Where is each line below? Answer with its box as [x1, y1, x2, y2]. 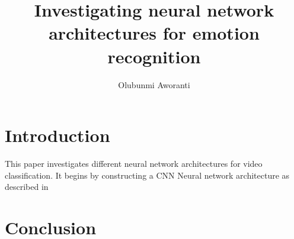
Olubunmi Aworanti [118, 78, 190, 91]
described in [5, 180, 49, 193]
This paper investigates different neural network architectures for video [5, 157, 263, 170]
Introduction [5, 123, 110, 147]
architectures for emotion [49, 21, 260, 45]
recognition [107, 44, 201, 68]
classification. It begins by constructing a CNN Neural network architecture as [5, 169, 290, 181]
